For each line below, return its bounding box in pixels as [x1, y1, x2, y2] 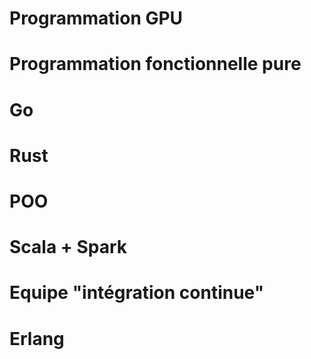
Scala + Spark [9, 236, 128, 259]
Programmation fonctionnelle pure [9, 53, 302, 76]
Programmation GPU [9, 7, 184, 30]
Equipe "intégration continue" [9, 282, 265, 304]
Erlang [9, 327, 65, 350]
